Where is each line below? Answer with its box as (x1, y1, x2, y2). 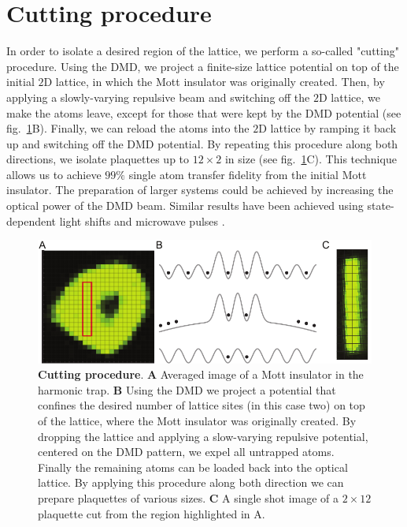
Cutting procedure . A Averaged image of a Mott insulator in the (38, 366, 364, 383)
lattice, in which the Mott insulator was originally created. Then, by (55, 73, 385, 90)
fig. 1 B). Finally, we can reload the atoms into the (6, 120, 250, 136)
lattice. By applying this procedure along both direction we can (38, 474, 344, 491)
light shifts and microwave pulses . (59, 212, 225, 229)
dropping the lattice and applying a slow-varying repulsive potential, (38, 428, 368, 444)
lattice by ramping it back (270, 120, 397, 136)
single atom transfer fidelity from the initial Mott (128, 166, 367, 182)
